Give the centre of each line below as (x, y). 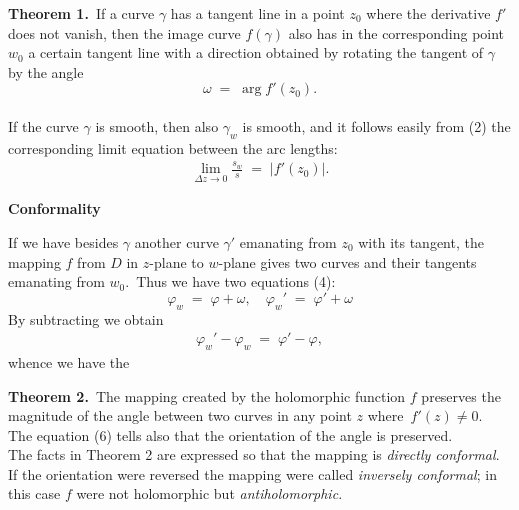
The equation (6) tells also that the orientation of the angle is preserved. (230, 434)
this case (34, 493)
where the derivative (428, 13)
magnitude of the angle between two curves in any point (180, 415)
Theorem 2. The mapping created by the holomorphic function (207, 395)
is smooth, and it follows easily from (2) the (376, 125)
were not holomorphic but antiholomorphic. (209, 493)
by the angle (46, 71)
